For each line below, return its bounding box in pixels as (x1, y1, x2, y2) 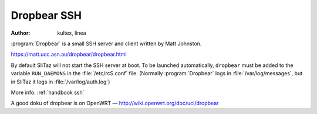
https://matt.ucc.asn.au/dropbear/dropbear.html (11, 51, 127, 58)
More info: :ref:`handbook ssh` (11, 89, 85, 96)
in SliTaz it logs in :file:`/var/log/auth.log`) (11, 78, 110, 85)
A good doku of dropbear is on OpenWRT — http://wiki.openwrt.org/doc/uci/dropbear (11, 100, 219, 107)
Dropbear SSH (11, 9, 82, 22)
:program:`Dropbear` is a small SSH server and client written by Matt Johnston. (11, 40, 202, 47)
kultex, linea (57, 29, 86, 36)
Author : (11, 29, 31, 36)
